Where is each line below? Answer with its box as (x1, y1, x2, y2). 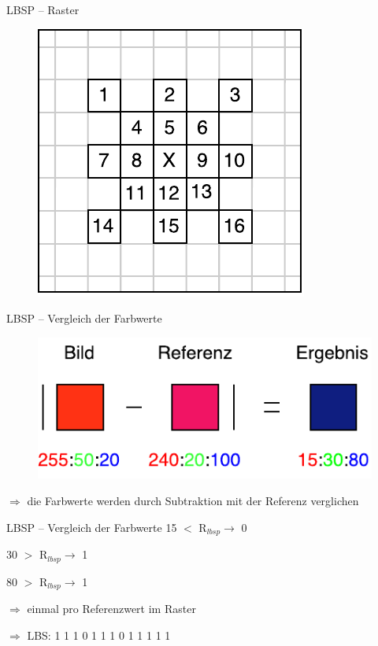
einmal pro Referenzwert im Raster (27, 600, 196, 617)
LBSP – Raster (6, 2, 80, 17)
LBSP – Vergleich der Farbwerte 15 (6, 519, 177, 535)
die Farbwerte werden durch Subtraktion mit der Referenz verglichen (27, 493, 359, 509)
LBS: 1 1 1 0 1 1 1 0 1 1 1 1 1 (27, 626, 171, 643)
